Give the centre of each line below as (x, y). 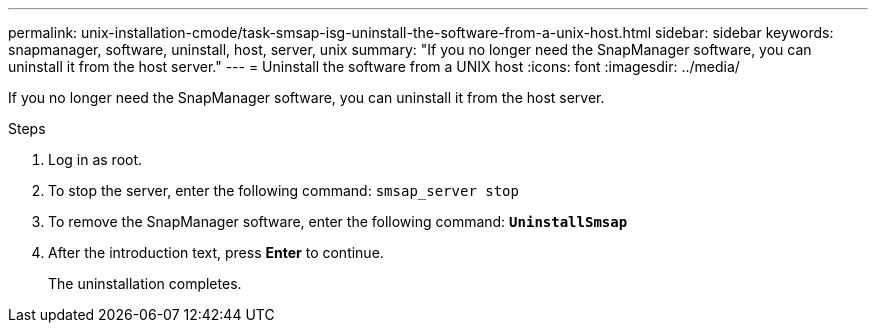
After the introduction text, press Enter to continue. (216, 252)
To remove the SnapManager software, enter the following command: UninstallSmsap (338, 221)
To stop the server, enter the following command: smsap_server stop (283, 190)
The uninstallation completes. (145, 283)
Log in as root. (95, 159)
